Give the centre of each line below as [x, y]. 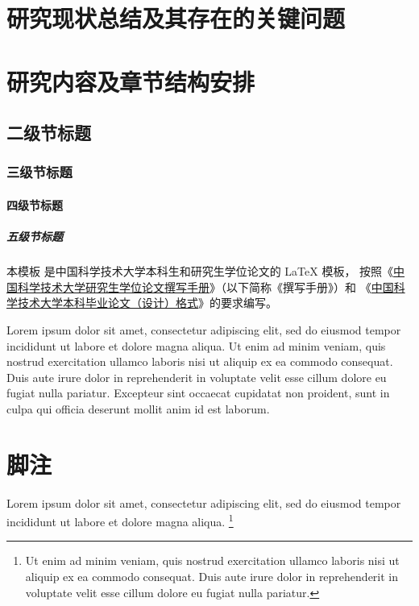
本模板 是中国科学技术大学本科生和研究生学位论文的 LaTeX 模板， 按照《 [200, 271]
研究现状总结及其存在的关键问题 [176, 18]
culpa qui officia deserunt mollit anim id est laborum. [138, 408]
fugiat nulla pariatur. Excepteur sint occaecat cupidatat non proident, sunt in [198, 393]
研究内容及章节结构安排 [131, 81]
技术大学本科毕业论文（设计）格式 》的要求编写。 [147, 303]
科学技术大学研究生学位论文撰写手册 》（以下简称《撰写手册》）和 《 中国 [205, 286]
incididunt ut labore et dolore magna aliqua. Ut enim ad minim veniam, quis [196, 345]
